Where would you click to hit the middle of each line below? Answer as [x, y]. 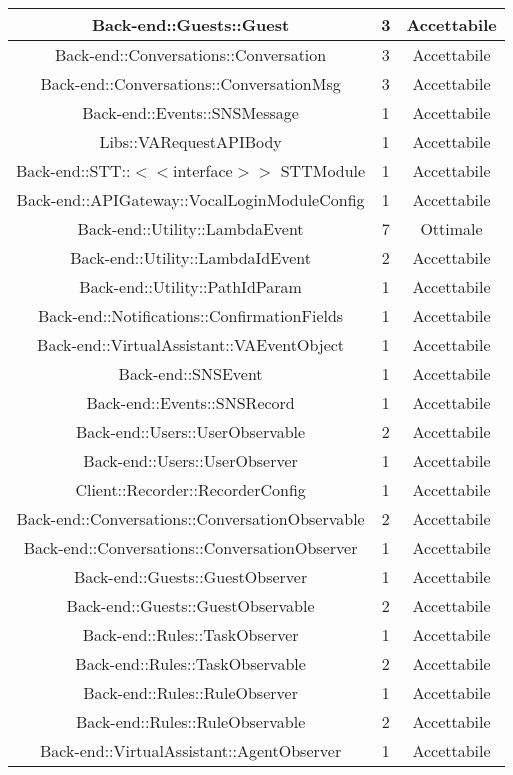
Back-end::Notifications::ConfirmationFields [191, 315]
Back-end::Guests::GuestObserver [190, 576]
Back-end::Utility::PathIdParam [190, 286]
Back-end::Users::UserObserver [190, 460]
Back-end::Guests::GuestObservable [190, 605]
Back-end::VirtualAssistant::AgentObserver [191, 750]
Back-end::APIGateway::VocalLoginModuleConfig [190, 199]
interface [203, 170]
